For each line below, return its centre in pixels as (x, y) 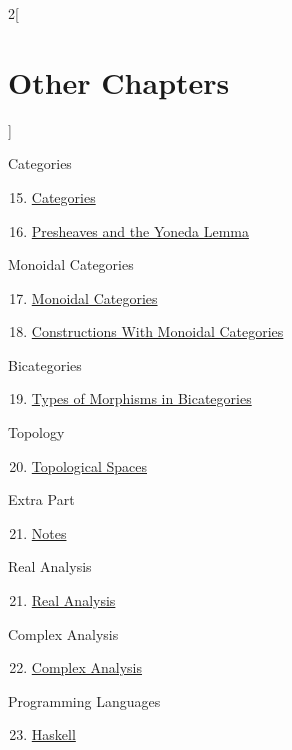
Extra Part (41, 499)
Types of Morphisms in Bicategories (141, 398)
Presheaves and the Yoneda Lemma (140, 230)
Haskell (53, 734)
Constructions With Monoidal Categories (157, 331)
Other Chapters (119, 81)
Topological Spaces (89, 465)
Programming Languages (84, 700)
